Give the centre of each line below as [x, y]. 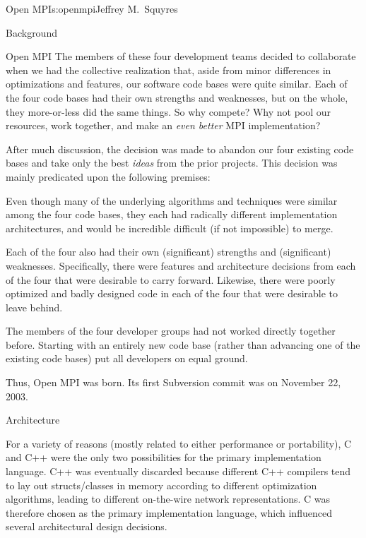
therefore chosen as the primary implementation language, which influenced [169, 512]
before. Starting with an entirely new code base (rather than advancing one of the [183, 344]
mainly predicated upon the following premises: [108, 176]
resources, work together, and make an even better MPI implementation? [163, 125]
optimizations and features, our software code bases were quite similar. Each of [177, 84]
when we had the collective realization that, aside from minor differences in [169, 70]
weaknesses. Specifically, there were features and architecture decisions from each [181, 265]
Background [31, 32]
